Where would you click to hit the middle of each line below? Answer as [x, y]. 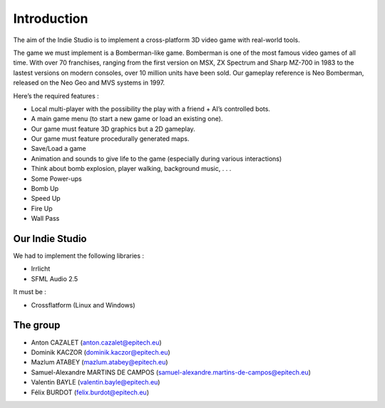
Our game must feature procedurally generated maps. [110, 139]
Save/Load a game [58, 149]
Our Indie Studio [50, 239]
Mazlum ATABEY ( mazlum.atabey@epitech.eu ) [99, 362]
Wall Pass [45, 219]
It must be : [30, 292]
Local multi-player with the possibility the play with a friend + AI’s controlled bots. [151, 109]
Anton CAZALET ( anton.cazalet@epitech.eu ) [96, 342]
